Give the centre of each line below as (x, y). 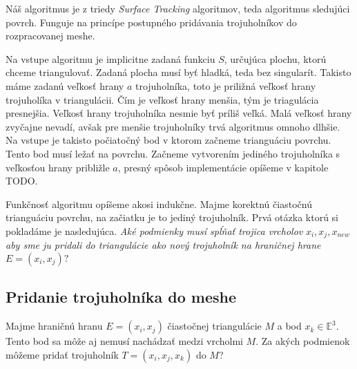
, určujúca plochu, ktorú (275, 58)
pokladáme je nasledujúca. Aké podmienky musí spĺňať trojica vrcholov (154, 230)
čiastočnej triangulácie (214, 326)
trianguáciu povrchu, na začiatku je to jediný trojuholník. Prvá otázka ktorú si (172, 217)
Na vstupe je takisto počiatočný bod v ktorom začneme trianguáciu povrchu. (168, 140)
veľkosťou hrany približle (58, 167)
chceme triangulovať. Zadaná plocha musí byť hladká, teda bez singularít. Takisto (178, 72)
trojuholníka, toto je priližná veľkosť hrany (225, 85)
